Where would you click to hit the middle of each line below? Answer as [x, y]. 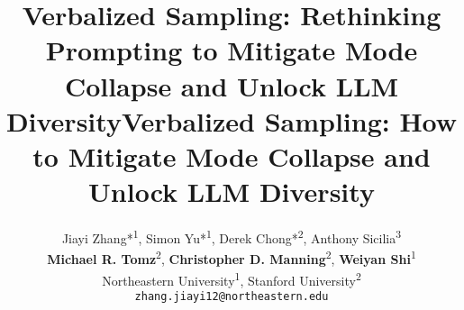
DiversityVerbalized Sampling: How [232, 120]
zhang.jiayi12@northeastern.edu [232, 296]
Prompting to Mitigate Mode [232, 50]
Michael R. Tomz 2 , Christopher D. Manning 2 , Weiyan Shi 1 [232, 257]
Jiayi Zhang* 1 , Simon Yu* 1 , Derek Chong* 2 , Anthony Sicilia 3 [232, 237]
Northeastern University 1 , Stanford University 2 [232, 278]
